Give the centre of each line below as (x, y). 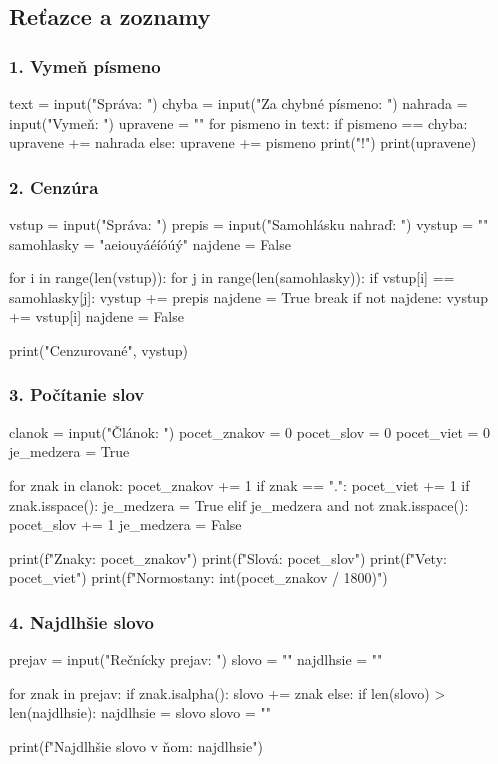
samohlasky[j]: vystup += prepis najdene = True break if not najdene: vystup (248, 296)
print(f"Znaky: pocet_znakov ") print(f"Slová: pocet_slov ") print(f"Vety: (228, 557)
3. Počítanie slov (77, 394)
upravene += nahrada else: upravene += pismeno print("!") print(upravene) (243, 142)
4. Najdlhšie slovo (82, 621)
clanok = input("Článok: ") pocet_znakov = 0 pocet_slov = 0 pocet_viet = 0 (250, 431)
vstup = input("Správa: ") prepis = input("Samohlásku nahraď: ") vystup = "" (249, 224)
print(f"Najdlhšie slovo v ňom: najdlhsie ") (136, 745)
